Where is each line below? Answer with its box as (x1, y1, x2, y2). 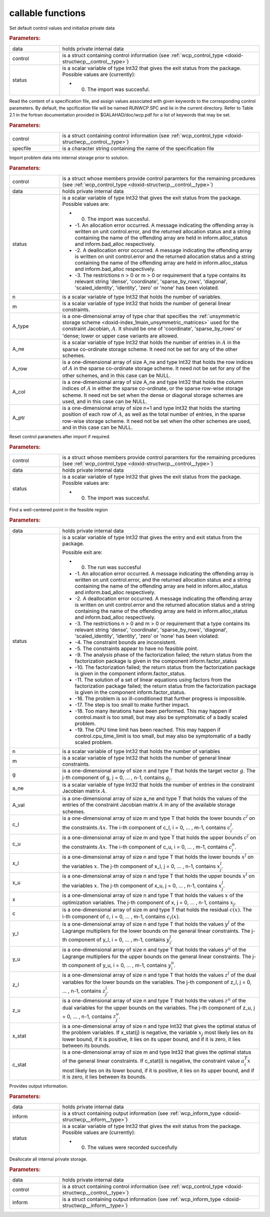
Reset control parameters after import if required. (9, 434, 111, 440)
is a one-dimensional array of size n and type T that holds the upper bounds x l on (62, 872, 255, 880)
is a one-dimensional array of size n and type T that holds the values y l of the (62, 920, 245, 927)
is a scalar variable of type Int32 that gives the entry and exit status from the (62, 534, 242, 541)
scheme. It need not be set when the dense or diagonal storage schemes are (62, 392, 243, 399)
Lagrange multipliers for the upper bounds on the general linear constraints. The (62, 953, 251, 960)
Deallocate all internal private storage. (9, 1156, 87, 1162)
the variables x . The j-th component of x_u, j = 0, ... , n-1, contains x (62, 882, 222, 889)
